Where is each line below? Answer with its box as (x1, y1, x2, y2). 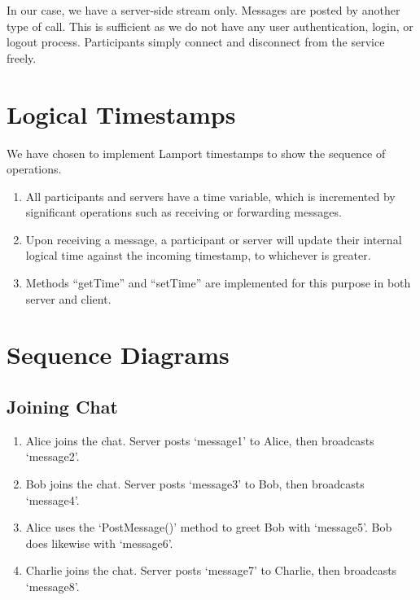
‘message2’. (25, 448, 80, 465)
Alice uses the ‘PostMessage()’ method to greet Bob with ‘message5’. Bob (25, 519, 392, 536)
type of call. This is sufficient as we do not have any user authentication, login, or (7, 17, 413, 34)
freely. (7, 49, 37, 66)
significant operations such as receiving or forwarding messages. (25, 204, 342, 221)
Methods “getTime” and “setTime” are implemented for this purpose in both (25, 274, 411, 291)
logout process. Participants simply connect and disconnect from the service (7, 33, 385, 50)
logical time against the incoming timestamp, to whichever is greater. (25, 247, 371, 264)
